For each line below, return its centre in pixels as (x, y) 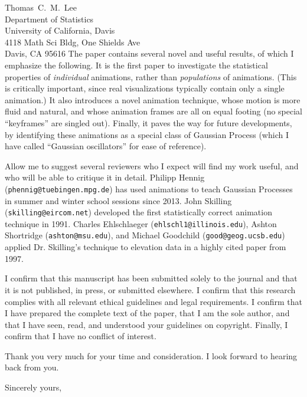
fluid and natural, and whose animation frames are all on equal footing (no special (154, 111)
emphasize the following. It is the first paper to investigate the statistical (136, 65)
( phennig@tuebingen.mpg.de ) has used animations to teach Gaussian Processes (149, 188)
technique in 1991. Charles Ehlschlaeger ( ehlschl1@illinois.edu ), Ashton (141, 223)
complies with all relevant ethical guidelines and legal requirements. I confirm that (153, 301)
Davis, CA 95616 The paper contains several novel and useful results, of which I (149, 53)
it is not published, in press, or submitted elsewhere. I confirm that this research (150, 289)
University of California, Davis (60, 30)
